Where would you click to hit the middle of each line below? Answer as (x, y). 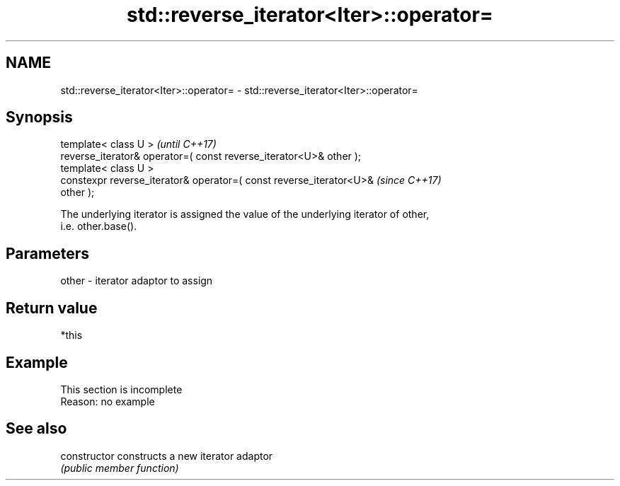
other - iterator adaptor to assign (137, 281)
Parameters (47, 253)
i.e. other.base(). (99, 226)
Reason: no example (108, 401)
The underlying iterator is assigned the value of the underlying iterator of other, (245, 214)
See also (36, 429)
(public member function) (120, 468)
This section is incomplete (121, 389)
